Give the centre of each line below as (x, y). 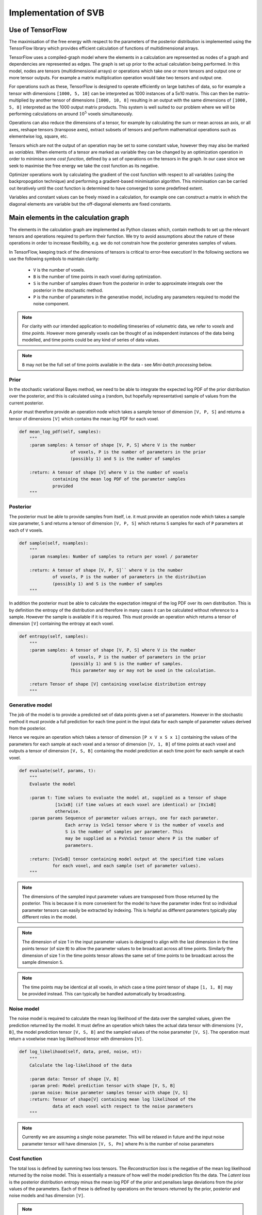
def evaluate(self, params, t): (58, 771)
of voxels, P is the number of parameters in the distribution (129, 577)
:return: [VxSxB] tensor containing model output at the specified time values (127, 859)
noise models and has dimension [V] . (47, 1196)
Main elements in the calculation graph (69, 218)
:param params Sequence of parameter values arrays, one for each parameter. (124, 818)
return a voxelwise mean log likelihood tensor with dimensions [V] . (76, 1039)
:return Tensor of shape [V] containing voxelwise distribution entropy (118, 684)
